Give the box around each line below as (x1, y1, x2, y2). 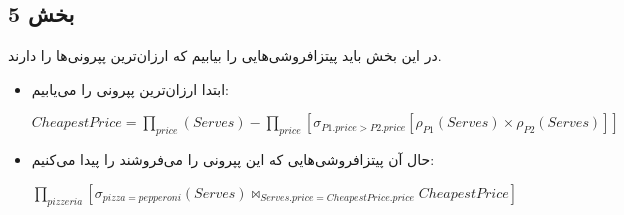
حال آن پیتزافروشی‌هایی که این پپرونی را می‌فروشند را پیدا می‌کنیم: (31, 149, 435, 170)
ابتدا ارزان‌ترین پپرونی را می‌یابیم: (31, 78, 229, 99)
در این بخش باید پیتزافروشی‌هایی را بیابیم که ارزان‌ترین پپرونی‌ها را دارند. (8, 45, 442, 66)
